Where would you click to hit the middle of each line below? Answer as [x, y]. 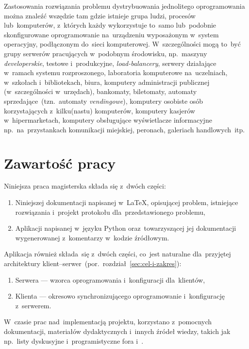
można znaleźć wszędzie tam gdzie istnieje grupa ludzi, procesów [100, 15]
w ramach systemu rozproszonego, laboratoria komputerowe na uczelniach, [116, 72]
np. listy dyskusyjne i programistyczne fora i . [74, 341]
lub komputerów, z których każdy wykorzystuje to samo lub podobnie [110, 25]
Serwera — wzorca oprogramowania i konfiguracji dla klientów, [110, 279]
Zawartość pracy [60, 163]
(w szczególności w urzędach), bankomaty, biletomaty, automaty [100, 91]
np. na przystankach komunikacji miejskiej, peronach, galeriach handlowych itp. [124, 129]
